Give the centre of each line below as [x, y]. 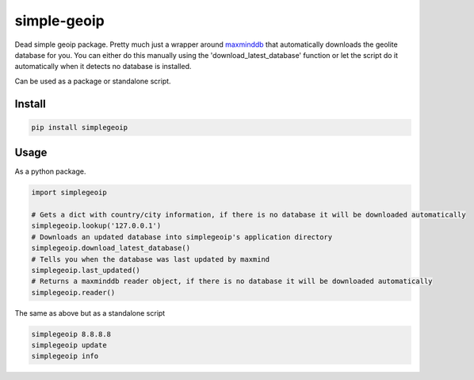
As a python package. [50, 171]
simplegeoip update [69, 345]
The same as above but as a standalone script [90, 313]
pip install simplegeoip [80, 127]
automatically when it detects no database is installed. [103, 67]
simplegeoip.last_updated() [86, 270]
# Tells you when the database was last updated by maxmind [151, 259]
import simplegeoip [69, 193]
